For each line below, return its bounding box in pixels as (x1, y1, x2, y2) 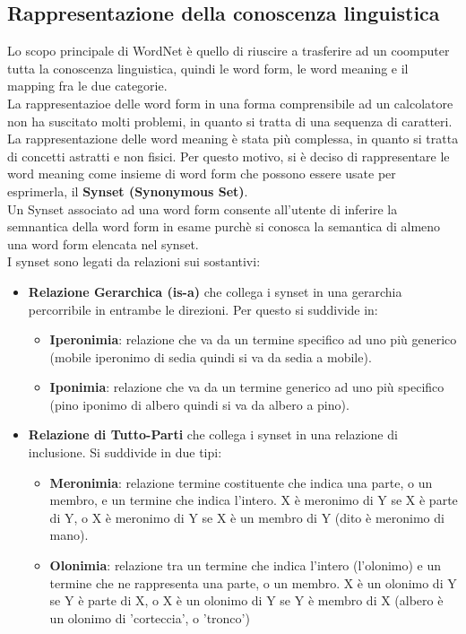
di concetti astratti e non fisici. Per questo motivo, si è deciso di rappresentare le (7, 146, 450, 165)
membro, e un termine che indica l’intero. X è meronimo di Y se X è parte (49, 491, 458, 509)
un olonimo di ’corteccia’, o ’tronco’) (49, 608, 250, 627)
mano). (49, 525, 89, 544)
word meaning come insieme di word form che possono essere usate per (7, 164, 396, 183)
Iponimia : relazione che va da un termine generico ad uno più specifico (49, 378, 444, 396)
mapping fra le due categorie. (7, 76, 168, 95)
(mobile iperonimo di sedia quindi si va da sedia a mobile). (49, 347, 372, 366)
